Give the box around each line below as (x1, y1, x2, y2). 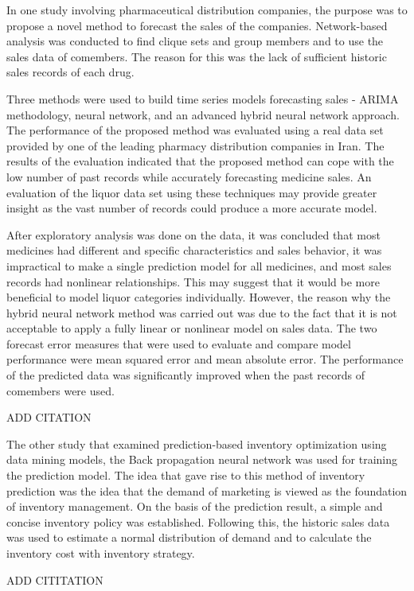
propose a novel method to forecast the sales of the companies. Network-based (6, 17, 388, 33)
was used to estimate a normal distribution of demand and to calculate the (6, 529, 372, 546)
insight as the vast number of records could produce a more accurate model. (6, 200, 377, 216)
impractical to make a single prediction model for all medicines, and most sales (6, 257, 392, 274)
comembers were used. (6, 382, 115, 399)
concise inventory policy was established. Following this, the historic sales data (6, 513, 390, 530)
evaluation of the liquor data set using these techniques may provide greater (6, 184, 377, 200)
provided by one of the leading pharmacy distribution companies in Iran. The (6, 137, 385, 154)
